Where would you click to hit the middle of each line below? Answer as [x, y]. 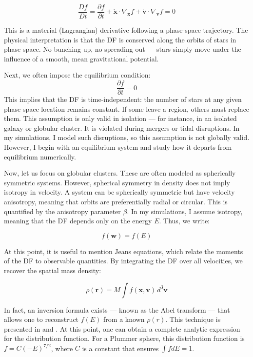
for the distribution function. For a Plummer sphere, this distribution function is [124, 338]
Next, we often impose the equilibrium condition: [77, 75]
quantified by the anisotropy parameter [62, 211]
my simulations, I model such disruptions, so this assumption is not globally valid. [127, 137]
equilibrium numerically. [40, 156]
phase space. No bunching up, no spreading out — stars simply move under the [123, 49]
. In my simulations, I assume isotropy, [185, 211]
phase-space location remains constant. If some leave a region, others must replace [127, 109]
